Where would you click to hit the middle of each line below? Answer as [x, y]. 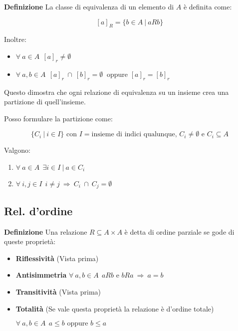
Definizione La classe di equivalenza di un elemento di [89, 6]
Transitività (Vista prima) [58, 291]
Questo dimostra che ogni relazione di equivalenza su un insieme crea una [117, 92]
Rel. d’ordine [38, 210]
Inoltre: [15, 39]
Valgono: [17, 150]
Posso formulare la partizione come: [58, 118]
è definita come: [208, 6]
